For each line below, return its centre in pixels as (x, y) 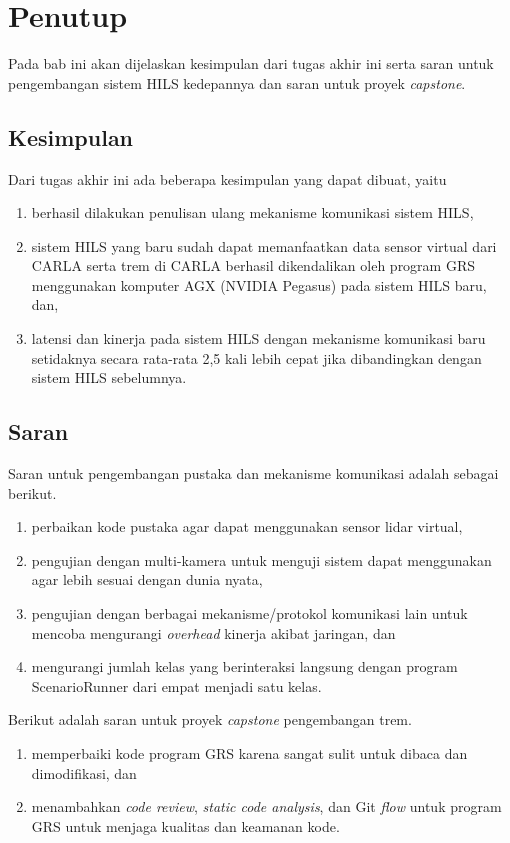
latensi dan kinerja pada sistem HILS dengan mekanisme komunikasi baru (258, 338)
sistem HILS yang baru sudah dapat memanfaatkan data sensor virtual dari (264, 245)
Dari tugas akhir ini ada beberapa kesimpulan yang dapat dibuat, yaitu (227, 178)
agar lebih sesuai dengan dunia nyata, (147, 579)
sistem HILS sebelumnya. (109, 377)
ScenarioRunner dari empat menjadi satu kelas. (176, 685)
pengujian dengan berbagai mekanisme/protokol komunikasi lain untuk (249, 613)
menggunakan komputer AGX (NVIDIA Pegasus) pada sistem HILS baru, (259, 284)
